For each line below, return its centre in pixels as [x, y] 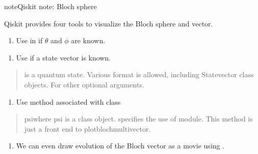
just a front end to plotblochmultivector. [87, 128]
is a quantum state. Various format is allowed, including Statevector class [139, 74]
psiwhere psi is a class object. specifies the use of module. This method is [138, 119]
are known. [88, 40]
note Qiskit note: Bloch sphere [50, 6]
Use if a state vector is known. [63, 57]
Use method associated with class [68, 101]
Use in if [29, 40]
